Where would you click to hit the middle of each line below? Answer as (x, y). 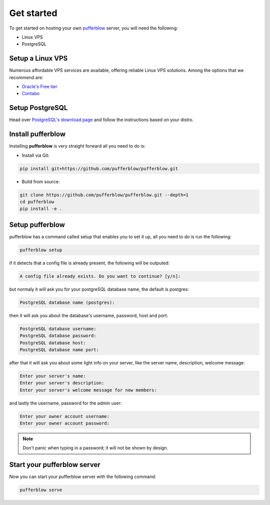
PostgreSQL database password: (58, 336)
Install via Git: (36, 155)
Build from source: (41, 181)
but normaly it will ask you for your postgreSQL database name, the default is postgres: (99, 289)
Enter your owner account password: (65, 423)
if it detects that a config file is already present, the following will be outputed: (89, 263)
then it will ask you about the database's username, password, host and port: (89, 315)
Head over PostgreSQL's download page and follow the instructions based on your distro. (101, 120)
